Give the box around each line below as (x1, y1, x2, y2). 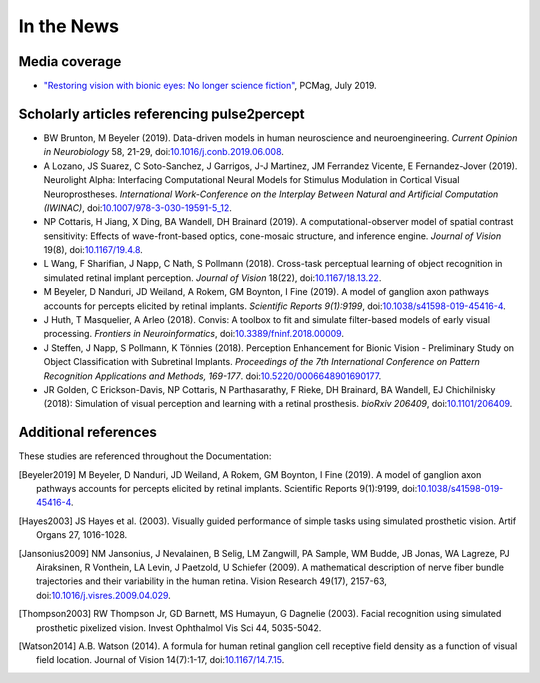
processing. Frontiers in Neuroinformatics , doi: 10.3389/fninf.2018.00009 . (43, 328, 345, 340)
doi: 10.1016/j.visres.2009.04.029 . (36, 589, 172, 601)
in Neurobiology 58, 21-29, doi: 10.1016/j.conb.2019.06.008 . (43, 146, 285, 158)
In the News (18, 15, 120, 37)
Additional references (18, 424, 157, 441)
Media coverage (18, 53, 122, 70)
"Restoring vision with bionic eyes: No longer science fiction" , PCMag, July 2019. (43, 80, 377, 92)
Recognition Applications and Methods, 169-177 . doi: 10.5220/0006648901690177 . (43, 370, 382, 382)
